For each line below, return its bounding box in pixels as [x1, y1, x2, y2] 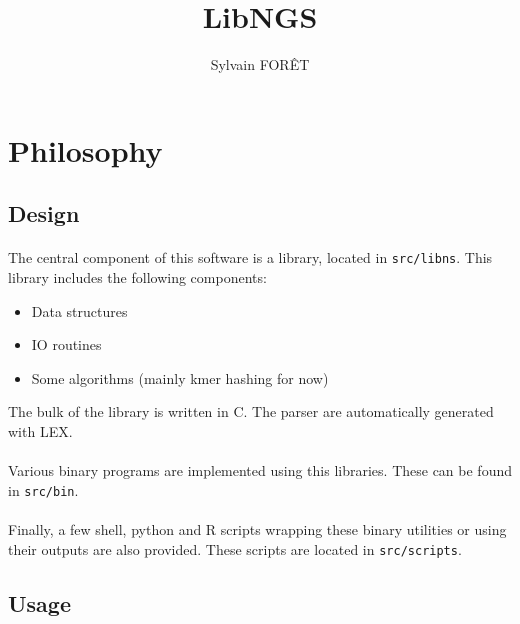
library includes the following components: [8, 266, 267, 287]
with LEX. [8, 420, 73, 441]
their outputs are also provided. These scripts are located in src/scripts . [8, 538, 462, 559]
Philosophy [8, 129, 163, 170]
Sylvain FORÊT [210, 54, 310, 75]
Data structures [31, 300, 128, 321]
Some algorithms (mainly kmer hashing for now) [31, 367, 329, 388]
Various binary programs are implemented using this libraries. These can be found [8, 460, 512, 481]
